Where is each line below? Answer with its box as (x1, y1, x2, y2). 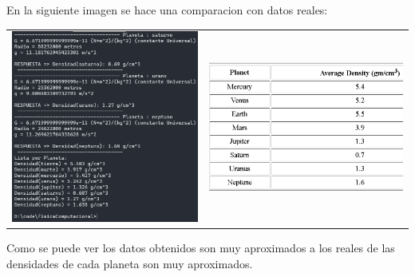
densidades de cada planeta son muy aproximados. (6, 255, 253, 271)
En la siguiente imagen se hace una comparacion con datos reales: (6, 2, 328, 18)
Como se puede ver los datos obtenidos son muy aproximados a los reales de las (6, 239, 395, 256)
